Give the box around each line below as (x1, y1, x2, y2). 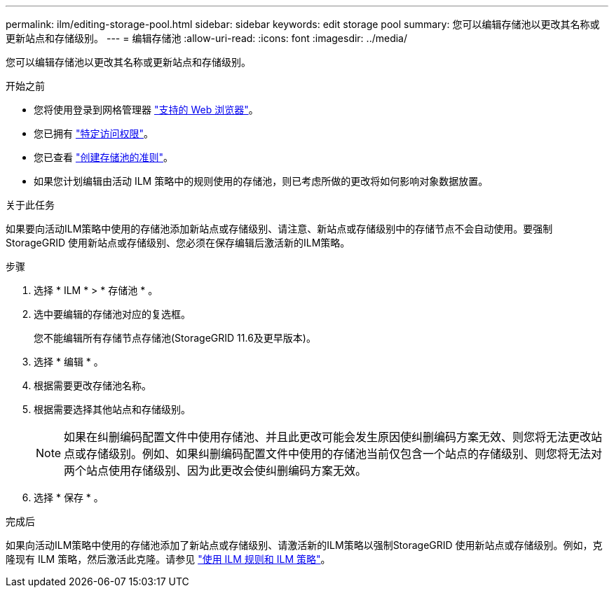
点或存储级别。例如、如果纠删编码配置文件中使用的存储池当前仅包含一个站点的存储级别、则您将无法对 (64, 447, 603, 461)
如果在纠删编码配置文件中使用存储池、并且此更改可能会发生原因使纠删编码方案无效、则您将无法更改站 (64, 430, 603, 444)
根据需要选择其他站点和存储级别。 (34, 403, 191, 415)
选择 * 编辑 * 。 (34, 356, 104, 368)
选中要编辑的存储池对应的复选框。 (34, 308, 191, 320)
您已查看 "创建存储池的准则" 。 (34, 151, 173, 163)
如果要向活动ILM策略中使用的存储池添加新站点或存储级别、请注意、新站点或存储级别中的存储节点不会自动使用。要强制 (6, 223, 553, 235)
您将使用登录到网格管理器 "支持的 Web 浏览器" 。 (34, 104, 259, 116)
